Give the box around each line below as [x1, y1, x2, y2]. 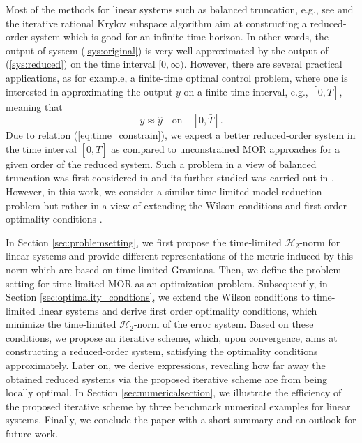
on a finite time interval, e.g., [183, 84, 308, 98]
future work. [6, 426, 59, 441]
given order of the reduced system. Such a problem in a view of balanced [6, 156, 317, 171]
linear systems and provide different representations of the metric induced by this [6, 248, 354, 263]
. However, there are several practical [183, 57, 342, 71]
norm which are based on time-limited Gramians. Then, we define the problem [6, 262, 342, 276]
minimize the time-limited [6, 317, 116, 331]
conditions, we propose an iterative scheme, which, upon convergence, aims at [6, 330, 338, 345]
